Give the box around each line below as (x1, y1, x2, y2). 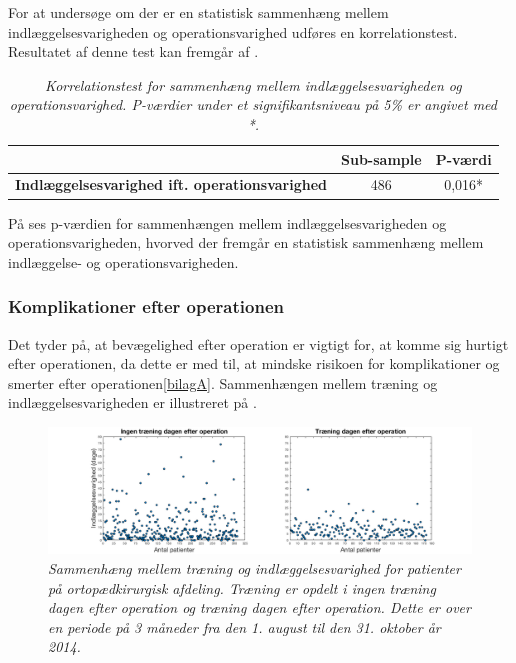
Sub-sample (341, 148, 422, 169)
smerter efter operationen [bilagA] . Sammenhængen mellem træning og (8, 372, 438, 393)
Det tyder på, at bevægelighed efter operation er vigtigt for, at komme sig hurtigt (8, 333, 509, 354)
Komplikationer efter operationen (8, 294, 284, 319)
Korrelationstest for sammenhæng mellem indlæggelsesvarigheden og (45, 74, 462, 95)
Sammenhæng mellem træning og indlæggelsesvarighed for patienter (48, 558, 461, 578)
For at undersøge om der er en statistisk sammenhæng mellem (8, 2, 389, 22)
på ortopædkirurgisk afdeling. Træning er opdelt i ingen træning (48, 577, 436, 598)
